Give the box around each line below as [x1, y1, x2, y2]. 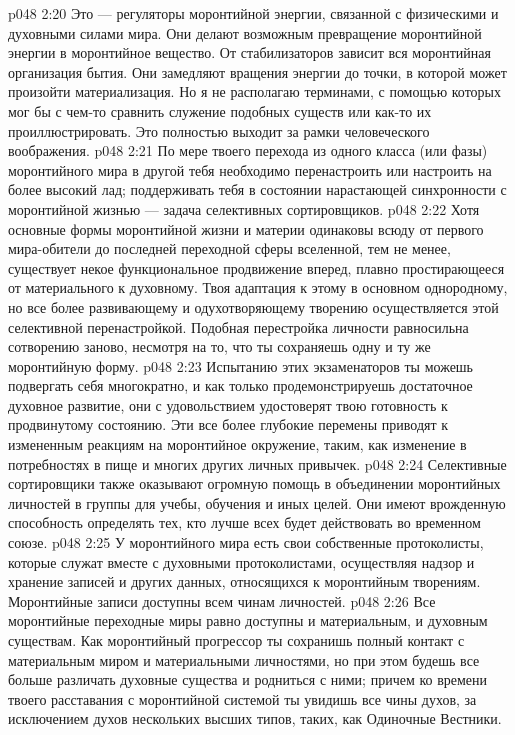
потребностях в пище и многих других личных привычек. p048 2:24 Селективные [8, 453, 507, 474]
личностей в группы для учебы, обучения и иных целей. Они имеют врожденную [8, 492, 506, 513]
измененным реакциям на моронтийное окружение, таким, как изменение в [8, 434, 467, 455]
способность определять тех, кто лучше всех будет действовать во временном [8, 512, 481, 533]
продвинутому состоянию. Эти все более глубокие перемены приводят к [8, 414, 449, 435]
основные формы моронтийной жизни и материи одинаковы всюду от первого [8, 218, 484, 239]
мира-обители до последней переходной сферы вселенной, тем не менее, [8, 238, 451, 259]
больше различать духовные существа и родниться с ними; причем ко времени [8, 669, 488, 690]
